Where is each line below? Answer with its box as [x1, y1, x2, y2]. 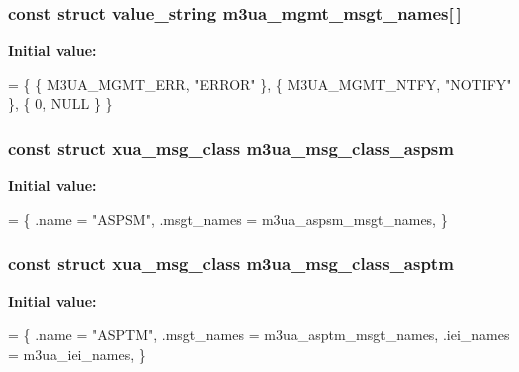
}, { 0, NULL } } [8, 93, 113, 114]
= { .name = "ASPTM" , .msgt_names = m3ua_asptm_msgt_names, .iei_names [8, 324, 510, 345]
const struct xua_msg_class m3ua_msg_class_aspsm [8, 135, 454, 160]
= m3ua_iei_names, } [8, 343, 146, 364]
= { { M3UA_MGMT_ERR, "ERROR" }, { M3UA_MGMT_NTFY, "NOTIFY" [8, 73, 512, 94]
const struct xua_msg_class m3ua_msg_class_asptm [8, 251, 454, 276]
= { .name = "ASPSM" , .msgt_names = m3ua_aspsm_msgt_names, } [8, 208, 448, 229]
